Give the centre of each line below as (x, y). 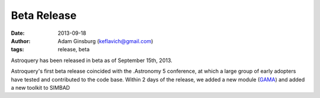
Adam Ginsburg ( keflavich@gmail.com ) (105, 41)
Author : (21, 41)
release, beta (74, 50)
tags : (17, 50)
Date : (18, 33)
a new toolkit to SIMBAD (41, 87)
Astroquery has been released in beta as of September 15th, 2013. (92, 60)
